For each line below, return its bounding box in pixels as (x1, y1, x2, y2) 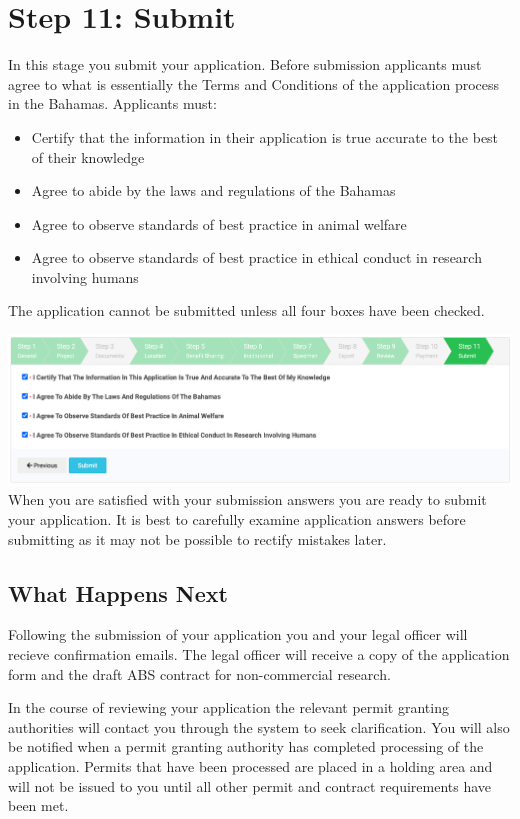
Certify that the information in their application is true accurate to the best (31, 126, 499, 147)
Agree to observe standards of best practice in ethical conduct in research (31, 247, 482, 268)
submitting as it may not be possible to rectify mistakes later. (8, 528, 387, 549)
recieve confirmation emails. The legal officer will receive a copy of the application (8, 643, 510, 664)
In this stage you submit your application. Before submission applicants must (8, 54, 482, 75)
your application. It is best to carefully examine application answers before (8, 509, 466, 529)
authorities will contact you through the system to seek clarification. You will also (8, 716, 510, 737)
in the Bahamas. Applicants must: (8, 93, 217, 114)
